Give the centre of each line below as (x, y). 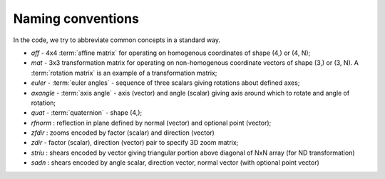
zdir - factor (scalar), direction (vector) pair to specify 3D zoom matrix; (135, 143)
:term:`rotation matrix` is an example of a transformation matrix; (124, 73)
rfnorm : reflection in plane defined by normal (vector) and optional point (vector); (151, 123)
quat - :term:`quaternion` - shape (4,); (87, 113)
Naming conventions (76, 19)
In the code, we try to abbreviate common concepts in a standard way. (117, 40)
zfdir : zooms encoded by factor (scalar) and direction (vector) (123, 133)
